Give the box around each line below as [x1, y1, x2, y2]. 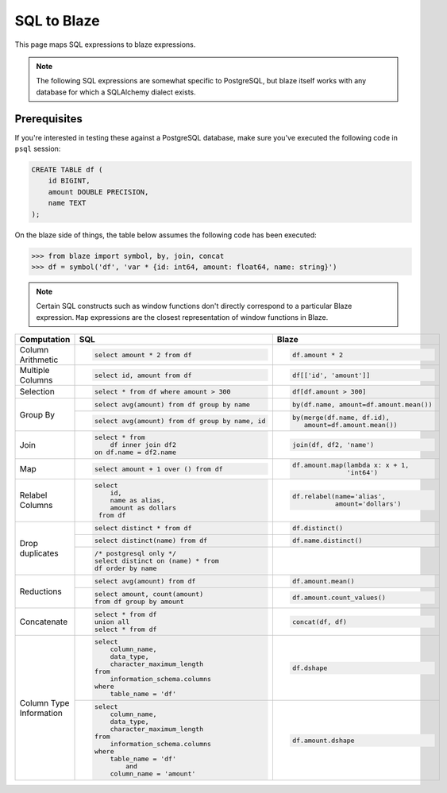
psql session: [14, 144, 61, 154]
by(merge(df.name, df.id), [292, 413, 390, 422]
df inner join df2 [110, 441, 176, 449]
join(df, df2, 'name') [292, 441, 375, 449]
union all [94, 618, 130, 626]
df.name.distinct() [292, 537, 363, 545]
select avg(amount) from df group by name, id [94, 417, 266, 425]
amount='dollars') [334, 500, 402, 508]
